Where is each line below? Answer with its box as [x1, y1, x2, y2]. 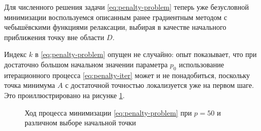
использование [179, 59, 224, 69]
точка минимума [4, 80, 55, 90]
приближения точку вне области [4, 31, 104, 42]
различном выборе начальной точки [25, 117, 136, 128]
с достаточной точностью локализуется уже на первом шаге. [65, 80, 254, 90]
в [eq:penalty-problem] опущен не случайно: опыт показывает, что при [35, 49, 257, 60]
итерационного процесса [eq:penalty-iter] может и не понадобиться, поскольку [4, 69, 250, 80]
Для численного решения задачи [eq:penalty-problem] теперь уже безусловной [4, 2, 249, 12]
